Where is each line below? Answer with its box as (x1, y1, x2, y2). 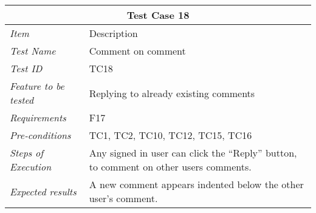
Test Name (10, 44, 56, 58)
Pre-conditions (10, 128, 71, 142)
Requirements (10, 110, 66, 124)
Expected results (10, 184, 77, 198)
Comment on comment (89, 44, 186, 58)
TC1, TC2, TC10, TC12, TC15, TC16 (89, 128, 252, 142)
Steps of (10, 146, 44, 160)
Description (89, 26, 138, 40)
